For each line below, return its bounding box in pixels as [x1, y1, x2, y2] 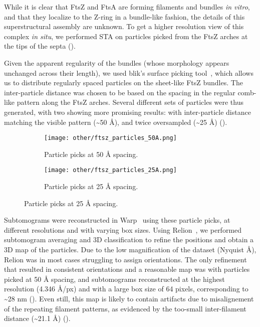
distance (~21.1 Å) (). [4, 313, 71, 323]
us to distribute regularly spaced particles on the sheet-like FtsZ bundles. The [4, 77, 243, 88]
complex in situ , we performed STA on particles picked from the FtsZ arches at [4, 31, 248, 41]
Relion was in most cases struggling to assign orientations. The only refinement [4, 254, 247, 264]
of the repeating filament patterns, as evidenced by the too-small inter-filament [4, 303, 246, 313]
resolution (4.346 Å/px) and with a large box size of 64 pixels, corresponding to [4, 283, 248, 294]
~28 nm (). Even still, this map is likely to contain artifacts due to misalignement [4, 293, 254, 303]
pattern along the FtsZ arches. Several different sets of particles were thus [17, 97, 244, 107]
